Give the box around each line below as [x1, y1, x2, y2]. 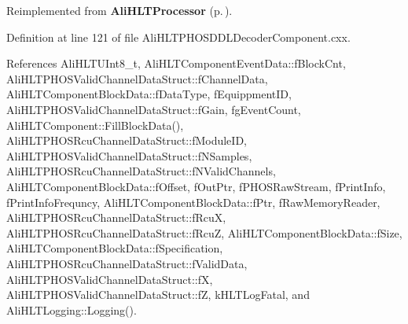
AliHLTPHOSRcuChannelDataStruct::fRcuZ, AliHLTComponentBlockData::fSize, [6, 224, 402, 241]
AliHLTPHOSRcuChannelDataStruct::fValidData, [6, 255, 248, 271]
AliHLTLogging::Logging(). [6, 301, 137, 318]
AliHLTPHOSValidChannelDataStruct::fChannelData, [6, 70, 268, 87]
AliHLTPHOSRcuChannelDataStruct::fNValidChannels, [6, 163, 276, 179]
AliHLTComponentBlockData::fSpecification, [6, 240, 223, 256]
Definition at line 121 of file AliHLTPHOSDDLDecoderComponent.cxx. [6, 28, 351, 45]
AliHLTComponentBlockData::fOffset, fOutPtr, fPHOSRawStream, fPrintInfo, [6, 178, 386, 194]
